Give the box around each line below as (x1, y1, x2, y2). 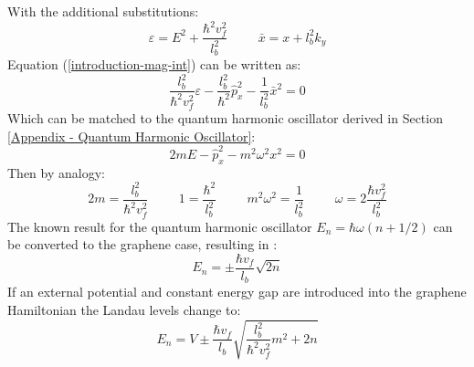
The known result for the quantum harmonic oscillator (7, 216, 312, 236)
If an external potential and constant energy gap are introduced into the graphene (7, 282, 467, 301)
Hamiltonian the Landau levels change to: (7, 299, 241, 319)
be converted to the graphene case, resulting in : (7, 235, 278, 254)
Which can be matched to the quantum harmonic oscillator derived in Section (7, 109, 443, 127)
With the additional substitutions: (7, 2, 199, 20)
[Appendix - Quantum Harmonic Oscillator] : (7, 126, 256, 145)
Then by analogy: (7, 163, 105, 182)
